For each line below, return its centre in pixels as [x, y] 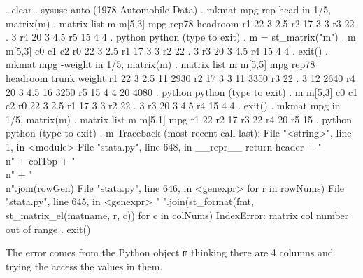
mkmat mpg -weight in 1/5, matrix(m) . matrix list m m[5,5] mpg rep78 [161, 64]
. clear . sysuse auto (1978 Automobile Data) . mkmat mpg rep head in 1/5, [169, 9]
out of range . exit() [48, 229]
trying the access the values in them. [84, 266]
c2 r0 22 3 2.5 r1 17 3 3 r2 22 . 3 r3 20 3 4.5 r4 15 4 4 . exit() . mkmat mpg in [173, 105]
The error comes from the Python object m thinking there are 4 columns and [170, 252]
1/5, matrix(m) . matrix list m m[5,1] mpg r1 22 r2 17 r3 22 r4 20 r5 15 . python [179, 119]
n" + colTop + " [41, 160]
